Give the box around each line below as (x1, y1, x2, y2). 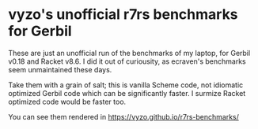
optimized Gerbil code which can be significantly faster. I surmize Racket (8, 88, 246, 98)
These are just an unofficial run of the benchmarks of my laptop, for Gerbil (8, 48, 251, 57)
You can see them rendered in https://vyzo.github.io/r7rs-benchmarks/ (8, 112, 239, 121)
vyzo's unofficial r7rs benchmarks (8, 6, 239, 24)
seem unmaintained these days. (8, 64, 112, 74)
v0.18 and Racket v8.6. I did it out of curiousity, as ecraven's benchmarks (8, 57, 247, 66)
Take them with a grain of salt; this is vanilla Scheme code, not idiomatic (8, 80, 244, 90)
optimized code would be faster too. (8, 97, 127, 106)
